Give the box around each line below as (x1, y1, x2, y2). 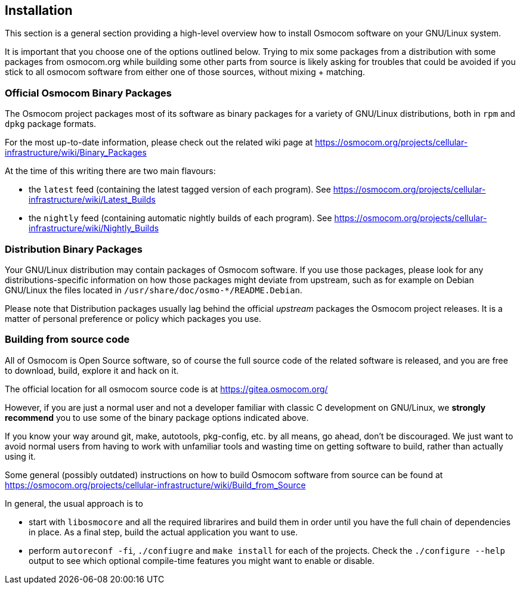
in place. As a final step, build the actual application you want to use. (29, 526, 298, 537)
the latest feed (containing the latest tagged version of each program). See (29, 184, 331, 195)
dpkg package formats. (5, 119, 97, 129)
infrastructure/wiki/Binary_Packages (5, 147, 147, 158)
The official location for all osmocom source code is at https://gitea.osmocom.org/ (5, 383, 328, 394)
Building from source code (5, 333, 130, 346)
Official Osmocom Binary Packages (5, 86, 172, 99)
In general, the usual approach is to (5, 498, 143, 509)
